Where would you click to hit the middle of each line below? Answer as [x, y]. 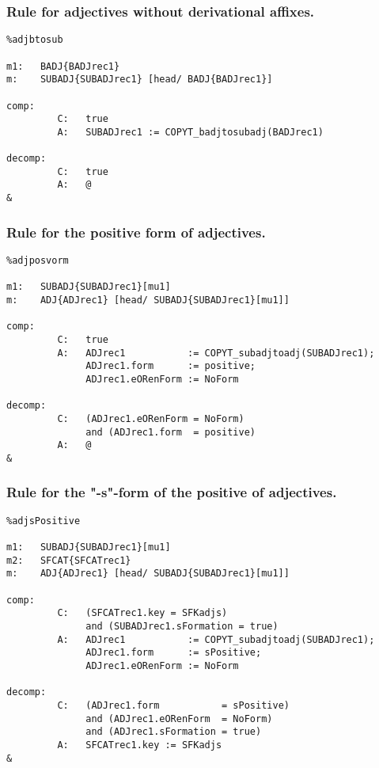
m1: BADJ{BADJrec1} [63, 66]
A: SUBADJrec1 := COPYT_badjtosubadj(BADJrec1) [190, 132]
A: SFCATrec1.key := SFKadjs [140, 745]
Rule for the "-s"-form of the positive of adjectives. [172, 492]
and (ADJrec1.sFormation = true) [174, 732]
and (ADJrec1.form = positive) [171, 432]
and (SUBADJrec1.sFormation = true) [182, 626]
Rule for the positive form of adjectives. [136, 232]
